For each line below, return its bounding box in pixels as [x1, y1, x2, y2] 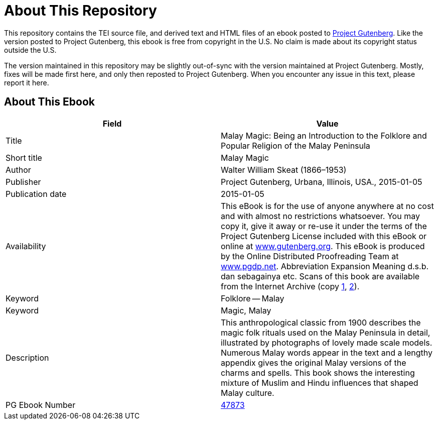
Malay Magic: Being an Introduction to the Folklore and [221, 130, 427, 141]
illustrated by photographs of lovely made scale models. [221, 337, 432, 348]
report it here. [4, 78, 49, 87]
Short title [6, 152, 42, 163]
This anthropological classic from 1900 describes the [221, 317, 421, 328]
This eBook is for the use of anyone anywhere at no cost [221, 200, 434, 211]
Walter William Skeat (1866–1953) [221, 164, 347, 175]
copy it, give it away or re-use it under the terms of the [221, 221, 427, 231]
